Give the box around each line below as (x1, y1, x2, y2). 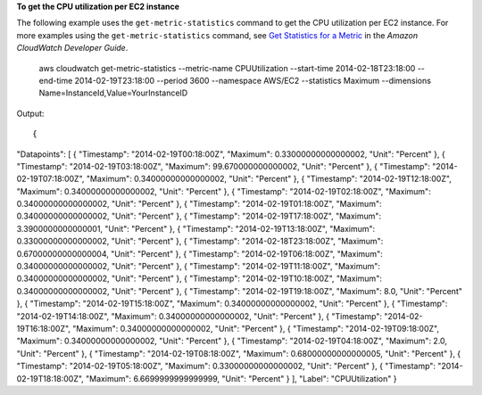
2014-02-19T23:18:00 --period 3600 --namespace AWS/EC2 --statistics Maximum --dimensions (74, 75, 432, 86)
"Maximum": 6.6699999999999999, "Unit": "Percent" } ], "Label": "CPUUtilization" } (85, 373, 397, 383)
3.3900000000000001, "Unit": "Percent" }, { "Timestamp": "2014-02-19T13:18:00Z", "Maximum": (16, 223, 376, 234)
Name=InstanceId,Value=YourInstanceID (38, 87, 188, 98)
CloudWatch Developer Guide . (16, 43, 129, 53)
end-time (38, 75, 73, 86)
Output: (16, 108, 45, 119)
